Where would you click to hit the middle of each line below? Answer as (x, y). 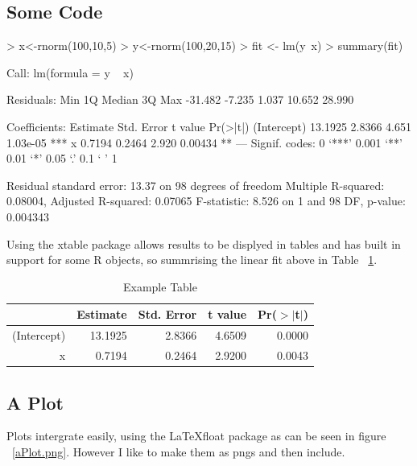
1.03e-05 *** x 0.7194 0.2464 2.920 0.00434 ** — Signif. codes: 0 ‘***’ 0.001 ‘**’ (204, 142)
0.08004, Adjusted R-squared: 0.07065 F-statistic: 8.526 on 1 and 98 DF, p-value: (206, 201)
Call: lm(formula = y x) (70, 72)
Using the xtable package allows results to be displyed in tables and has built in (204, 243)
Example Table (160, 286)
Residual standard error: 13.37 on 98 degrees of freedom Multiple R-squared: (196, 185)
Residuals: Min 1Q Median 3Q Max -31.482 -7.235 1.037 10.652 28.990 (180, 99)
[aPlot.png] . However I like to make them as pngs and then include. (179, 451)
